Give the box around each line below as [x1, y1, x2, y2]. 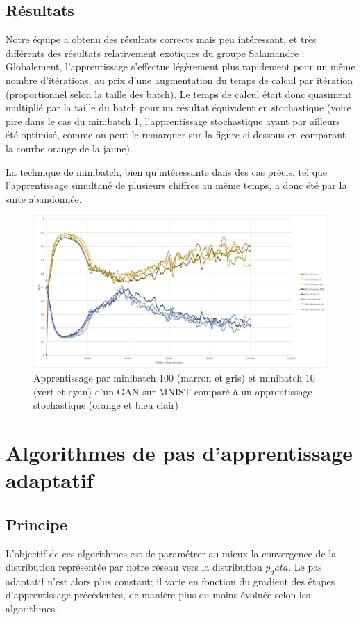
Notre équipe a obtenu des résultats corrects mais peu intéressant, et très [6, 32, 317, 47]
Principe [6, 513, 68, 535]
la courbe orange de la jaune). [6, 140, 133, 155]
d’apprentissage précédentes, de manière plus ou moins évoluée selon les [6, 587, 310, 602]
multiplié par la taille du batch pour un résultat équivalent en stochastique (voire [6, 100, 351, 115]
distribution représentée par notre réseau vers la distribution [6, 560, 262, 574]
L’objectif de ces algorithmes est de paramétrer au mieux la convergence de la [6, 546, 337, 560]
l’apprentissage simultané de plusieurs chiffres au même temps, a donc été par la [6, 178, 347, 193]
